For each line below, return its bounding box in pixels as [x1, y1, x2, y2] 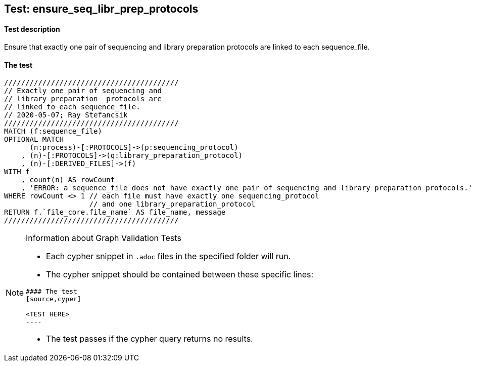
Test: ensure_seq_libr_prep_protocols [4, 3, 199, 15]
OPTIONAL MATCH [4, 135, 64, 144]
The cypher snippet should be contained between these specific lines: [46, 269, 314, 280]
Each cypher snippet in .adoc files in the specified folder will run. [46, 251, 291, 262]
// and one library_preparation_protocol [89, 200, 256, 209]
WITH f [4, 168, 30, 176]
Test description [4, 24, 60, 33]
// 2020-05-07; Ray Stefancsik [4, 111, 128, 119]
